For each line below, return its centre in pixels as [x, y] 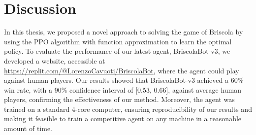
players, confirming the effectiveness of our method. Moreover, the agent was [119, 99]
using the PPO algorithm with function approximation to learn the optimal [118, 41]
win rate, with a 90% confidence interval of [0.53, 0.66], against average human [123, 89]
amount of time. [28, 128]
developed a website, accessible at [55, 60]
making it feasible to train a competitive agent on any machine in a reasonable [123, 118]
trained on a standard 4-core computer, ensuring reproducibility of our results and [128, 109]
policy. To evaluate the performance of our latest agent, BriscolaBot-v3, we [117, 51]
